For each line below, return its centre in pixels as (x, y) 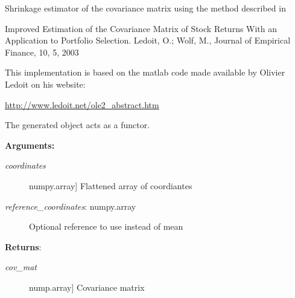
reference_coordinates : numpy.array (71, 206)
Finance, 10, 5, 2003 (42, 52)
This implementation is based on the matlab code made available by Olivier (145, 72)
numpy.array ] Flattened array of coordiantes (111, 185)
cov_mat (21, 267)
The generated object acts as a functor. (78, 125)
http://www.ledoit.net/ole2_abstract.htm (82, 104)
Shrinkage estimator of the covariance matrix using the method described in (145, 8)
